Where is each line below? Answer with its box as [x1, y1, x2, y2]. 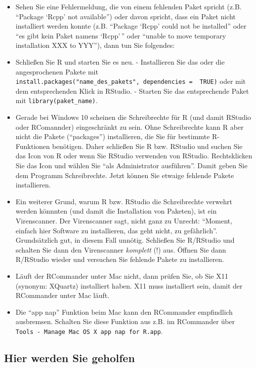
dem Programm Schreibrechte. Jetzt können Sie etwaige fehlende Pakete [15, 170, 234, 180]
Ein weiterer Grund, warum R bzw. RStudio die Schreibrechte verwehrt [15, 196, 232, 206]
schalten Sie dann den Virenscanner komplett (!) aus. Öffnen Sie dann [15, 244, 226, 255]
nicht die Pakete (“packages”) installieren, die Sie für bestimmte [15, 131, 210, 142]
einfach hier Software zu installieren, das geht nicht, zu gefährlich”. [15, 225, 217, 235]
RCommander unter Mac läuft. [15, 290, 110, 300]
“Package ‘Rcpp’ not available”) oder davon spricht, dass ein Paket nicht [15, 11, 236, 21]
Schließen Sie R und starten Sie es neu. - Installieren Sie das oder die [15, 56, 225, 67]
